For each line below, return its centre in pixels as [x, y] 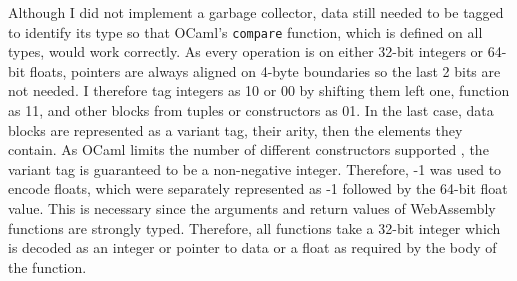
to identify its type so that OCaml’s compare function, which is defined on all [245, 31]
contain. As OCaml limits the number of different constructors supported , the [248, 149]
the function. [47, 266]
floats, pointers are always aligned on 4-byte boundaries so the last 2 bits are [265, 70]
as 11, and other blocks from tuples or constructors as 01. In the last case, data [251, 110]
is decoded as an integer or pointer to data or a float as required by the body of [252, 247]
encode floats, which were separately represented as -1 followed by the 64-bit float [258, 188]
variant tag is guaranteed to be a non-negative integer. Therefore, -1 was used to [255, 168]
